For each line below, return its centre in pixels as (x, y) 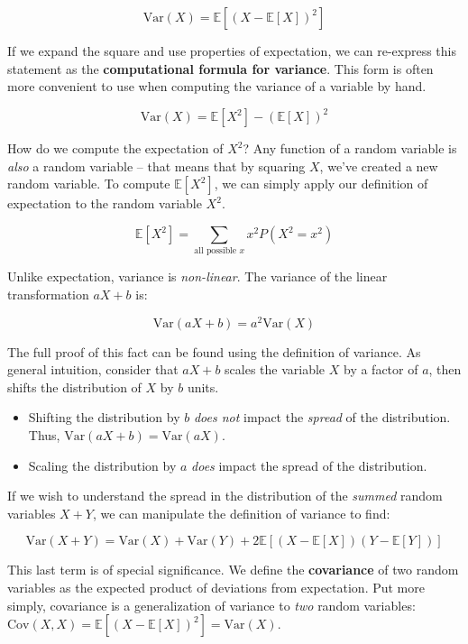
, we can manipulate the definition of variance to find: (241, 513)
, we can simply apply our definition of (321, 184)
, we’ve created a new (379, 166)
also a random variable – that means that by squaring (156, 166)
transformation (48, 294)
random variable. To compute (89, 184)
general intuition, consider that (93, 369)
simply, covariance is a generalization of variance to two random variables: (211, 605)
